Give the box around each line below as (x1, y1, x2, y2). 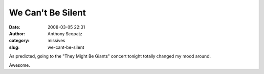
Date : (9, 24, 21, 30)
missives (47, 38, 66, 44)
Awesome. (9, 62, 30, 68)
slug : (9, 44, 20, 50)
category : (9, 38, 30, 44)
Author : (9, 30, 25, 36)
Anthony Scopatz (47, 30, 83, 36)
